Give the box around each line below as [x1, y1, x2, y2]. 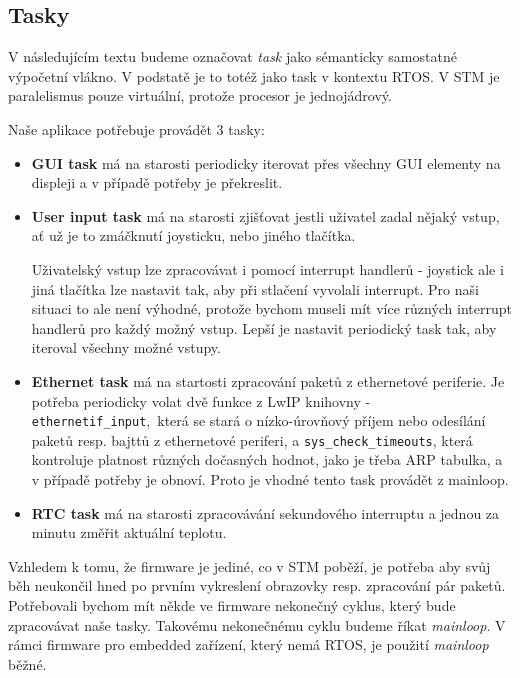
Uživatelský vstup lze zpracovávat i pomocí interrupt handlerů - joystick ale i [31, 258, 504, 279]
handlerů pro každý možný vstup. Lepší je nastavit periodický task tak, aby [31, 317, 497, 338]
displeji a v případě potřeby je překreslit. [31, 172, 283, 193]
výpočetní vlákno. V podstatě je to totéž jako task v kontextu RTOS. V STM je [8, 65, 500, 86]
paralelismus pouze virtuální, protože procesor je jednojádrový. [8, 85, 392, 106]
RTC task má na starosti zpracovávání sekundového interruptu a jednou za [31, 502, 500, 523]
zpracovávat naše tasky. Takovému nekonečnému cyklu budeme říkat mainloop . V [8, 614, 506, 635]
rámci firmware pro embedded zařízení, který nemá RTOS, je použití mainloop [8, 634, 489, 655]
